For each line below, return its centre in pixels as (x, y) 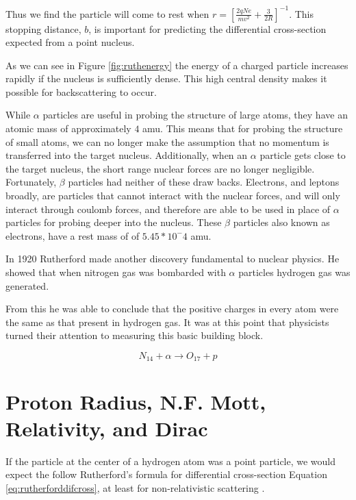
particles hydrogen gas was (294, 272)
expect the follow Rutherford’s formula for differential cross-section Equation (166, 474)
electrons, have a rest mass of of (73, 235)
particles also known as (281, 222)
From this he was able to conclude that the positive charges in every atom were (172, 309)
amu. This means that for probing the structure (243, 128)
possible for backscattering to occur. (81, 91)
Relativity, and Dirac (107, 428)
